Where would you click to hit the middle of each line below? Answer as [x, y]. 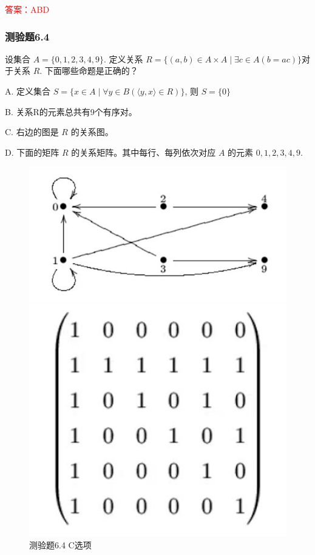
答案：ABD [27, 9]
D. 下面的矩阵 [32, 152]
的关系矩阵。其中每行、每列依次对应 [144, 152]
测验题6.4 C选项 [60, 544]
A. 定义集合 [28, 91]
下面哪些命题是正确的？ [91, 71]
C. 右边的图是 [32, 132]
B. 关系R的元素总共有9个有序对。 [71, 111]
